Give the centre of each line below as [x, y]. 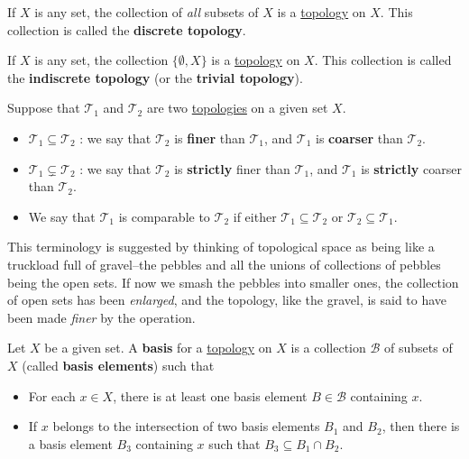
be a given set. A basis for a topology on [158, 348]
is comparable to [164, 216]
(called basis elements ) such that [118, 365]
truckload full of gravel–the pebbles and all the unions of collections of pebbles [224, 264]
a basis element [70, 443]
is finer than [210, 138]
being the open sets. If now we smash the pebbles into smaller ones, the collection [233, 282]
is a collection [328, 348]
